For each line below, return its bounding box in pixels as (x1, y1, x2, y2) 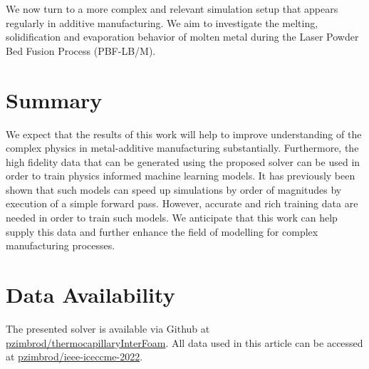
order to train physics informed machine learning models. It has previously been (6, 168, 355, 183)
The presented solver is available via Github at (6, 321, 210, 336)
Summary (6, 85, 103, 114)
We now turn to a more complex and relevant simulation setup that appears (6, 1, 338, 16)
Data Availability (6, 280, 175, 309)
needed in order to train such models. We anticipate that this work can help (6, 210, 338, 225)
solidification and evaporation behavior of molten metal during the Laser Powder (6, 29, 359, 44)
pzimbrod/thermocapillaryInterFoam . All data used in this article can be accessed (6, 335, 363, 350)
